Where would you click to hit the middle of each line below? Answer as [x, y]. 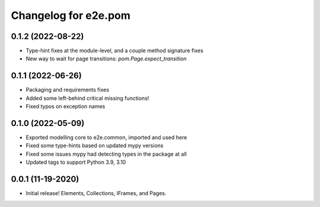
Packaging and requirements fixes [68, 90]
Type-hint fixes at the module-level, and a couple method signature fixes [115, 51]
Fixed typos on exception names [65, 106]
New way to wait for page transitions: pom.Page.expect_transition [106, 59]
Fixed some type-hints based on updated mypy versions [95, 145]
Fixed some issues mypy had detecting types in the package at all [106, 154]
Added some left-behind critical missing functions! [87, 98]
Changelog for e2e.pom [71, 15]
